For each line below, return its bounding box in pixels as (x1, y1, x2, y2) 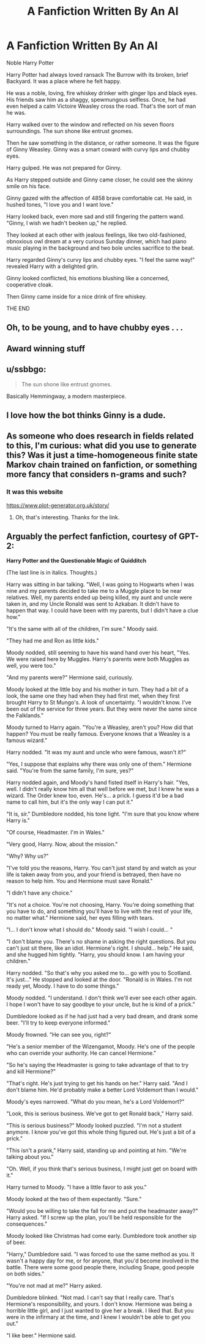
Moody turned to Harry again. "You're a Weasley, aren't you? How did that (6, 724, 193, 731)
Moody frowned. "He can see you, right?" (6, 1031, 111, 1039)
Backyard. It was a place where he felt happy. (6, 77, 121, 85)
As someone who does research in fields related (6, 431, 194, 441)
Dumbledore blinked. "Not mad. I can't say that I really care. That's (6, 1294, 174, 1301)
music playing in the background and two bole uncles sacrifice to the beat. (6, 244, 195, 251)
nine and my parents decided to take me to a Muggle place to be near (6, 587, 182, 595)
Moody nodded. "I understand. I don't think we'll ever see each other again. (6, 995, 197, 1002)
